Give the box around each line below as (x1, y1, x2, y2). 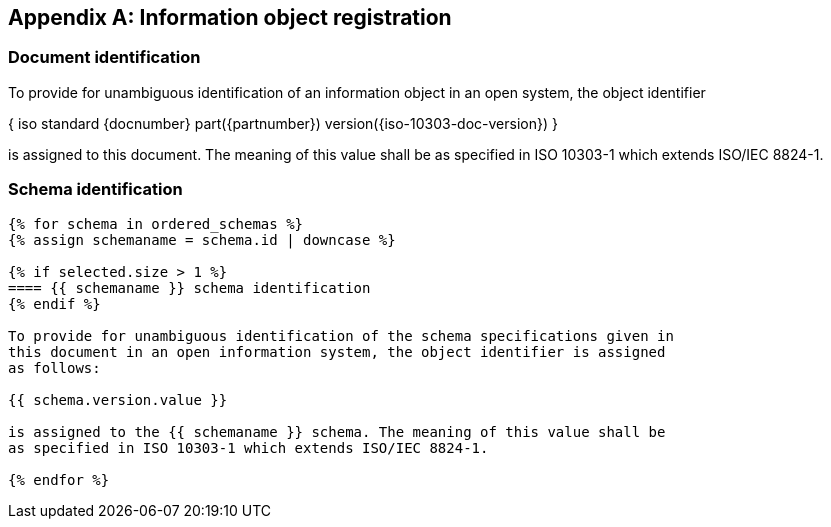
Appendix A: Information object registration (8, 5, 452, 30)
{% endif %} (8, 295, 101, 312)
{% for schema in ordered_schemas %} (8, 215, 304, 232)
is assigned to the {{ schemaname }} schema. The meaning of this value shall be (8, 423, 666, 440)
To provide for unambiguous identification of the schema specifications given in (8, 327, 674, 344)
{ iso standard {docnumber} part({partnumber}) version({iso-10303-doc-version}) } (8, 114, 558, 132)
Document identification (8, 47, 201, 68)
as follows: (8, 359, 101, 376)
